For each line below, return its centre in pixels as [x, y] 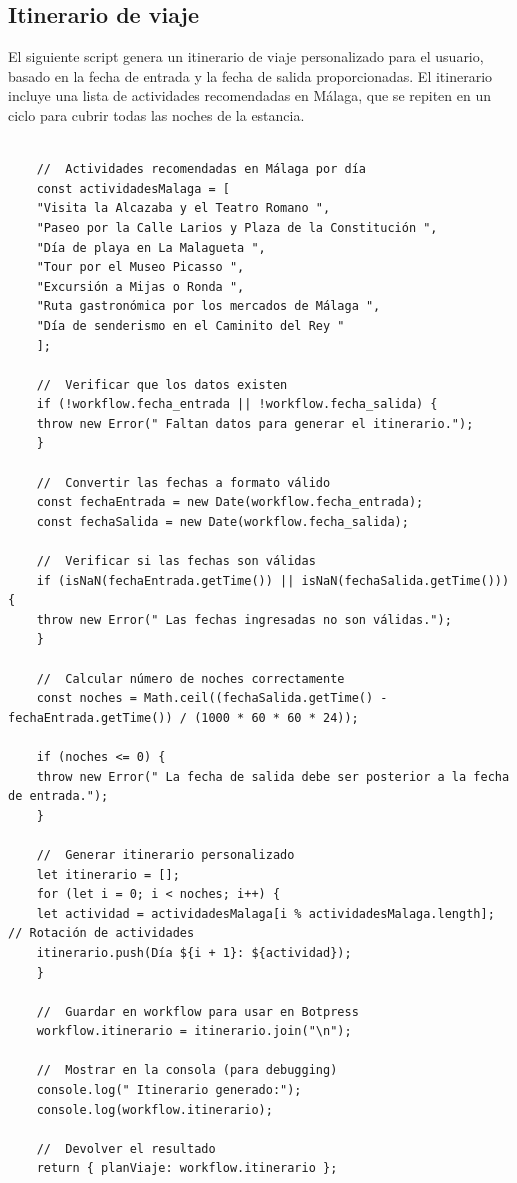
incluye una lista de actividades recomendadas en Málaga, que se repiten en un [249, 95]
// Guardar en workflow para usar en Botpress [197, 1011]
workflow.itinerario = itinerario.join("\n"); [194, 1031]
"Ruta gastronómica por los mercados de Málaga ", [208, 306]
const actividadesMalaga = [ [133, 188]
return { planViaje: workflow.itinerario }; [187, 1168]
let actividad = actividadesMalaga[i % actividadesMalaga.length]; [265, 913]
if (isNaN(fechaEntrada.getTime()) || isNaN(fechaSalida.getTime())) [273, 580]
